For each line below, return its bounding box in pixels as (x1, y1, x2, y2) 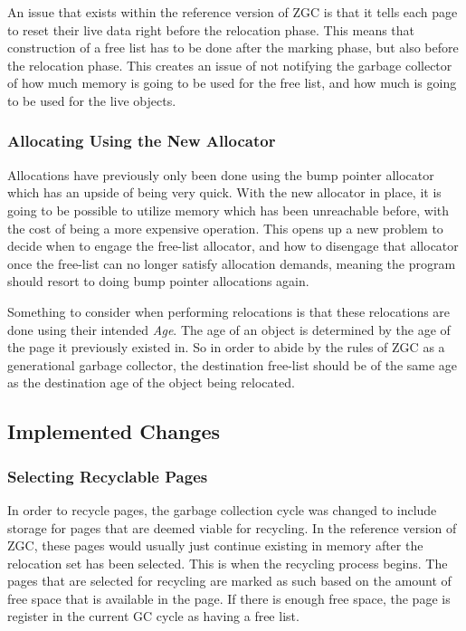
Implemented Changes (7, 417, 221, 445)
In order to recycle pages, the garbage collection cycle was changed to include (7, 500, 437, 519)
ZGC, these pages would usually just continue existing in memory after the (7, 536, 423, 555)
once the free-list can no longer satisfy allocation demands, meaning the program (7, 253, 456, 272)
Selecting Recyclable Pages (7, 464, 208, 487)
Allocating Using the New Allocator (7, 129, 276, 152)
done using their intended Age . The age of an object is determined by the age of (7, 320, 451, 339)
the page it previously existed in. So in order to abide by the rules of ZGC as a (7, 338, 445, 357)
